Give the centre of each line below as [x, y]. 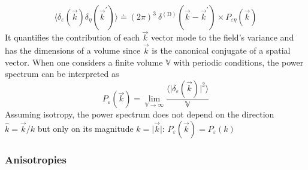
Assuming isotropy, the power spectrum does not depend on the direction [140, 114]
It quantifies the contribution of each [72, 37]
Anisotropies [36, 159]
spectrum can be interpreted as [62, 74]
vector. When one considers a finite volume [84, 62]
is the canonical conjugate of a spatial [221, 50]
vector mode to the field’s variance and [223, 37]
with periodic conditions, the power [238, 62]
